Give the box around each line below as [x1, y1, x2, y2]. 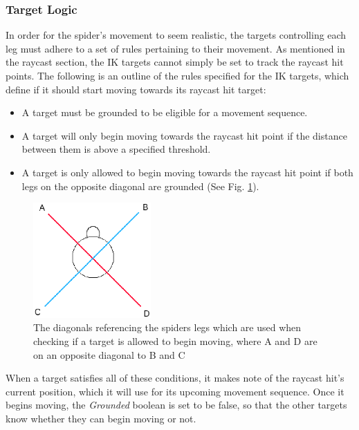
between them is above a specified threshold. [21, 142, 211, 156]
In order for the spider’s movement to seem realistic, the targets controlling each [6, 28, 347, 42]
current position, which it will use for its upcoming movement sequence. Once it [6, 384, 344, 398]
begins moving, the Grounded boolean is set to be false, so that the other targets [6, 398, 347, 412]
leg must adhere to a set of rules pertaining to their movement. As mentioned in [6, 41, 345, 55]
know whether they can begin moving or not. [6, 411, 196, 425]
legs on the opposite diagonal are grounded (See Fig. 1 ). [21, 178, 259, 193]
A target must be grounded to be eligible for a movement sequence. [21, 105, 308, 120]
